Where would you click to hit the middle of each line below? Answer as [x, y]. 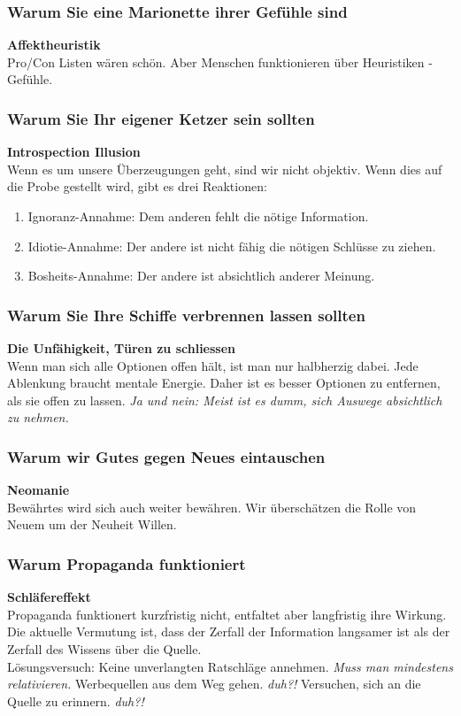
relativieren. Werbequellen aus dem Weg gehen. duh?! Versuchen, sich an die [214, 684]
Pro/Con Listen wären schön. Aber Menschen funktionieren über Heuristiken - [220, 62]
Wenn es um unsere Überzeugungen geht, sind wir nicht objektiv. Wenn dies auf [225, 169]
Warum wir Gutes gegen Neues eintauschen [166, 456]
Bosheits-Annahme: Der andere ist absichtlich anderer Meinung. [201, 276]
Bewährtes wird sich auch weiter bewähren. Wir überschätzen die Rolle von [212, 507]
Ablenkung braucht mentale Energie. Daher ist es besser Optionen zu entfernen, [224, 383]
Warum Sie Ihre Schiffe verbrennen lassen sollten [186, 315]
